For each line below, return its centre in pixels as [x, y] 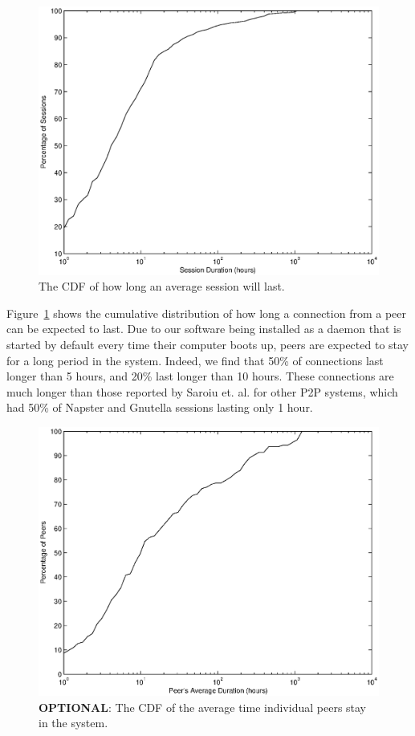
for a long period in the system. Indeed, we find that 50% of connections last [195, 360]
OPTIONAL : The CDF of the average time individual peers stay [203, 707]
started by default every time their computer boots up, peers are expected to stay [208, 344]
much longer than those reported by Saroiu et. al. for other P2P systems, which [202, 391]
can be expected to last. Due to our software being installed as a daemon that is [204, 329]
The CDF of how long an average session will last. [162, 286]
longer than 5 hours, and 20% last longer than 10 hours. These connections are [200, 376]
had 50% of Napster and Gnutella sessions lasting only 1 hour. [160, 407]
